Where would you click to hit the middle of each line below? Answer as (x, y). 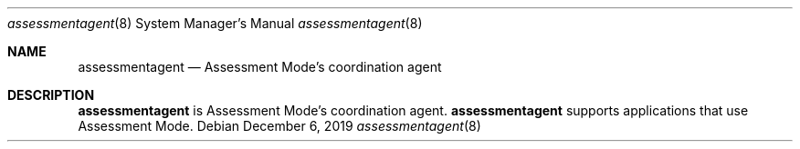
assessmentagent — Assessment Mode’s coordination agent (260, 67)
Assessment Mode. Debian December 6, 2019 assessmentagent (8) (279, 126)
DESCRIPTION (51, 95)
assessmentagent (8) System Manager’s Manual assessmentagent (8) (215, 23)
